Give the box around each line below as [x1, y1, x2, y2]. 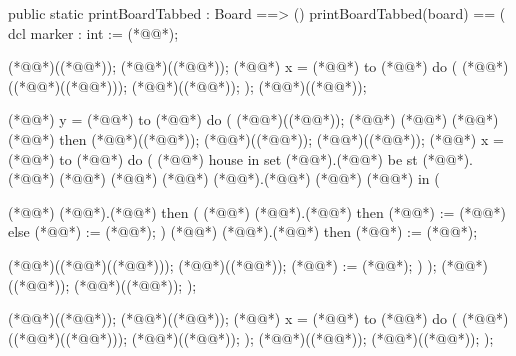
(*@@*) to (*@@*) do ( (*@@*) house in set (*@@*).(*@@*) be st [8, 148, 418, 169]
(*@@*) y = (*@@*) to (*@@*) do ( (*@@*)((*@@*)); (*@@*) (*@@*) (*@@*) [8, 109, 499, 130]
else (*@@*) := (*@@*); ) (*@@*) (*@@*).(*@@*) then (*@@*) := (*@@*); [8, 221, 478, 242]
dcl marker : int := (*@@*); [8, 22, 179, 43]
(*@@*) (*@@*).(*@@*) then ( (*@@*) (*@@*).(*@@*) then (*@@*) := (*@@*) [8, 201, 506, 222]
